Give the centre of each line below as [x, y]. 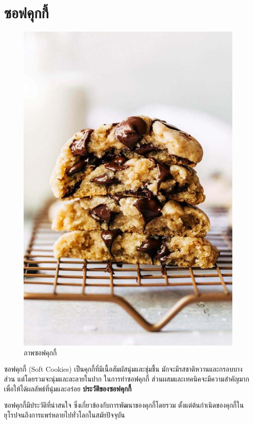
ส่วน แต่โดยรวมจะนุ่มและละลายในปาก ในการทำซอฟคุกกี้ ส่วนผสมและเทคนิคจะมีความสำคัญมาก [127, 378]
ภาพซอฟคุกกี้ [40, 352]
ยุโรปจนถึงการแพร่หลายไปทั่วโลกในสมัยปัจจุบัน [64, 414]
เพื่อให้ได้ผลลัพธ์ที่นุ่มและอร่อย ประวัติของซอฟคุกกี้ [68, 388]
